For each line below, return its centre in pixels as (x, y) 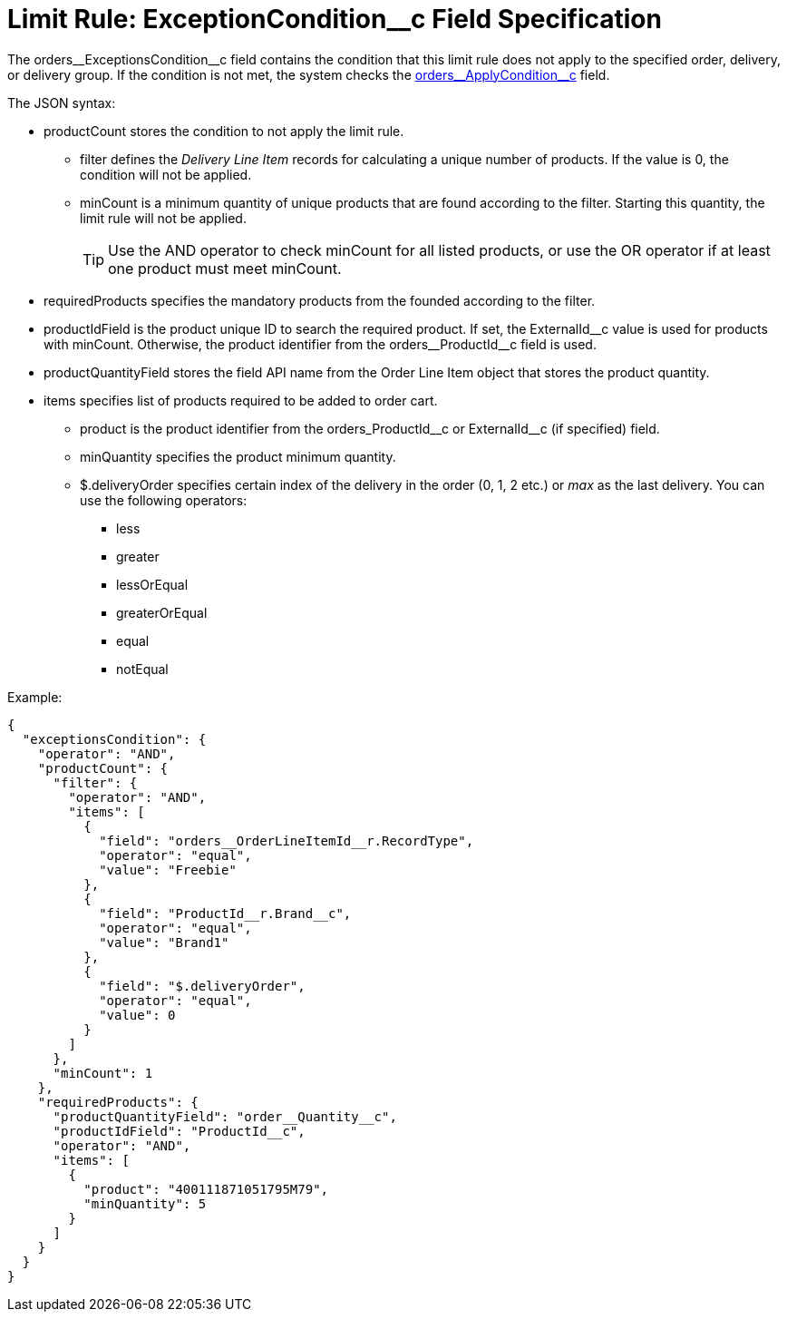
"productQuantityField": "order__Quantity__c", (225, 1116)
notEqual (142, 669)
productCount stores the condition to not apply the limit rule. (224, 131)
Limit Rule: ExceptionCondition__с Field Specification (335, 19)
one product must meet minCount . (225, 268)
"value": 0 (137, 1015)
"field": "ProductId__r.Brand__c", (225, 913)
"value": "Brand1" (164, 942)
